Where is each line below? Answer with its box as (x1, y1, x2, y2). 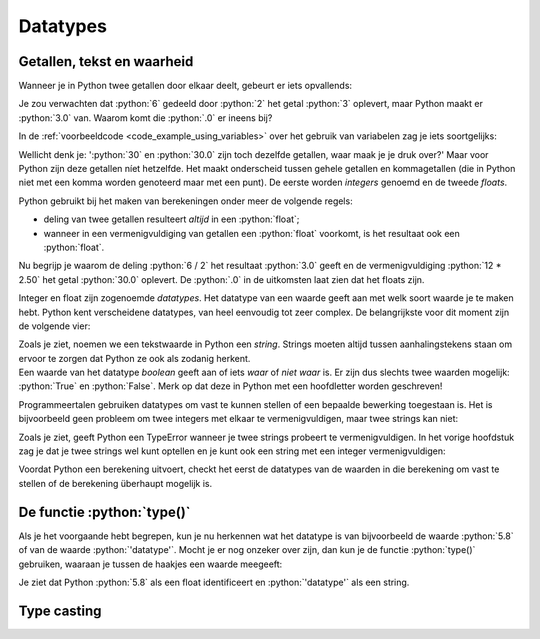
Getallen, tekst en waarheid (18, 53, 194, 70)
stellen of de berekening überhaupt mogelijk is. (18, 477, 213, 489)
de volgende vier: (18, 320, 91, 332)
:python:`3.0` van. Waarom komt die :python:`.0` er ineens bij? (18, 111, 273, 124)
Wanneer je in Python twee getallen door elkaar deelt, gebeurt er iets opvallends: (18, 80, 353, 92)
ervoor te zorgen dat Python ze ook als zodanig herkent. (18, 352, 251, 364)
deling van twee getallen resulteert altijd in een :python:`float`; (43, 213, 300, 225)
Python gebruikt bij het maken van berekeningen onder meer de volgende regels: (18, 195, 354, 207)
